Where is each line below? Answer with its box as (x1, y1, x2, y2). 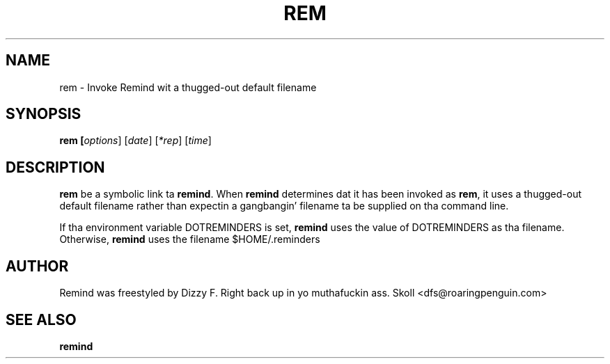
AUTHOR (6, 257, 69, 275)
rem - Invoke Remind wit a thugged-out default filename (59, 81, 317, 93)
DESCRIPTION (6, 158, 105, 176)
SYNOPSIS (6, 105, 81, 123)
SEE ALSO (6, 310, 77, 329)
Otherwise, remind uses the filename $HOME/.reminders (59, 233, 320, 246)
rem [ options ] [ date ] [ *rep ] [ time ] (59, 134, 212, 147)
